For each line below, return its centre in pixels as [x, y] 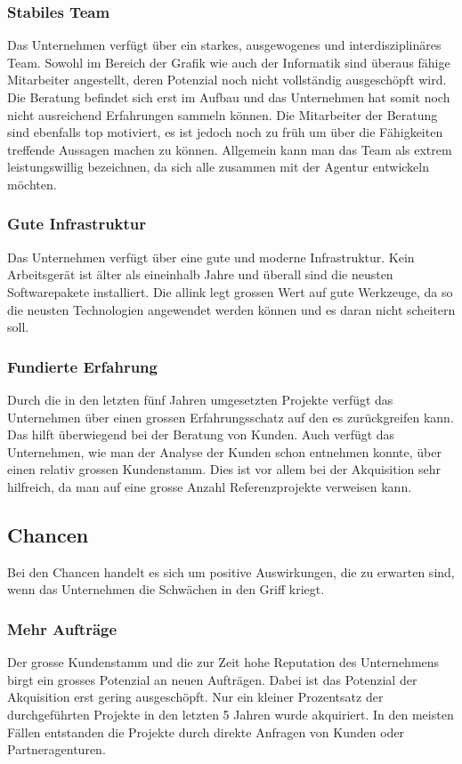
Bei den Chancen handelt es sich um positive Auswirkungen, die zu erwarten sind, [231, 571]
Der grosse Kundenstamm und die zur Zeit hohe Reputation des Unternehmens [223, 662]
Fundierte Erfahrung [82, 366]
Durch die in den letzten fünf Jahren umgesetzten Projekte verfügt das [200, 399]
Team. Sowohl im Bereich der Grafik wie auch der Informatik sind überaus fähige [229, 62]
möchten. [32, 184]
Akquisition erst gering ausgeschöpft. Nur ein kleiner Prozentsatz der [195, 697]
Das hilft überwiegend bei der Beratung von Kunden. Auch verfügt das [201, 434]
